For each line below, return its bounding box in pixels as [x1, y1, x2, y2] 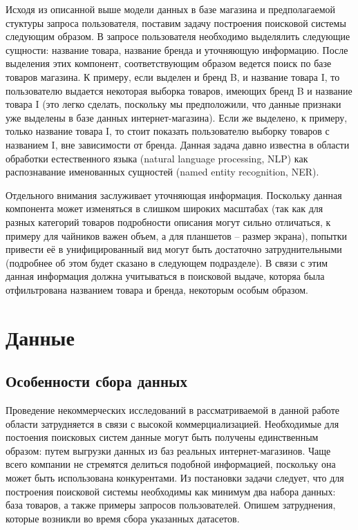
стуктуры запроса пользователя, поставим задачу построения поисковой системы [6, 15, 346, 30]
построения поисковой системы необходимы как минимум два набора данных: [6, 484, 336, 498]
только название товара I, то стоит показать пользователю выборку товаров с [6, 124, 330, 138]
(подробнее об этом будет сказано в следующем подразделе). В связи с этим [6, 255, 328, 269]
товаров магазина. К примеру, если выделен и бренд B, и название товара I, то [6, 69, 340, 84]
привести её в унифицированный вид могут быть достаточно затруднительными [6, 242, 342, 256]
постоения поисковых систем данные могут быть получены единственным [6, 430, 319, 444]
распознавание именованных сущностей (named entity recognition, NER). [6, 164, 319, 179]
